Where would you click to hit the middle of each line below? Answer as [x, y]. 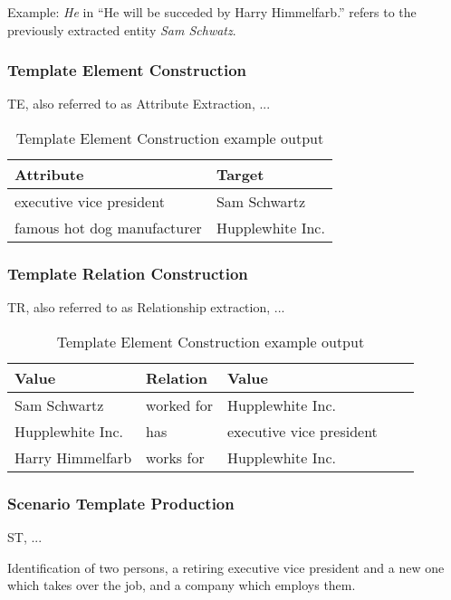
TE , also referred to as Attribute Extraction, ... [139, 104]
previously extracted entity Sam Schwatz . [122, 29]
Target [240, 174]
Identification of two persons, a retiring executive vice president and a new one [226, 567]
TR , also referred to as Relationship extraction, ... [146, 307]
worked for [179, 405]
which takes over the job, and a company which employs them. [182, 585]
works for [175, 457]
